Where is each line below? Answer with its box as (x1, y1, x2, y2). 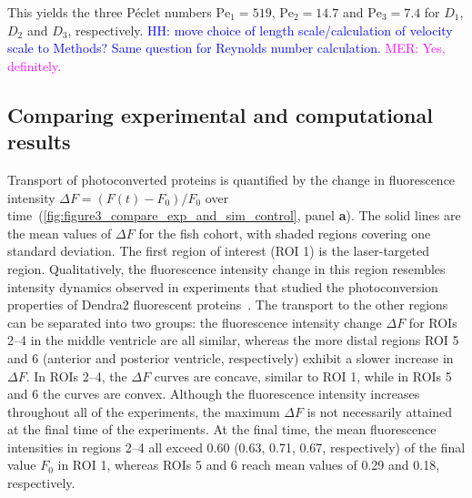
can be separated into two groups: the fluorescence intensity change (7, 312, 382, 331)
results (7, 127, 71, 156)
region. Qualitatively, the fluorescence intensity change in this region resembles (7, 259, 446, 278)
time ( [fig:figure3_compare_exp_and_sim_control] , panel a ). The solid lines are (7, 206, 461, 225)
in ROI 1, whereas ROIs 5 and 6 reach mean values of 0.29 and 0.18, (57, 455, 440, 474)
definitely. (7, 56, 62, 75)
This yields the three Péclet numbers (7, 3, 212, 21)
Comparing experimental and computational (7, 100, 433, 128)
